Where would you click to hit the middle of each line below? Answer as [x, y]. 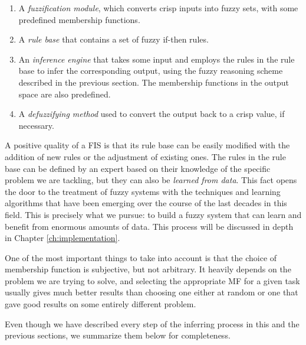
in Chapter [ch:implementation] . [62, 238]
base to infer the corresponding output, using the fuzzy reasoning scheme [151, 71]
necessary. [36, 125]
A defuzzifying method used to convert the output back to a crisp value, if [152, 114]
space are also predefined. [65, 94]
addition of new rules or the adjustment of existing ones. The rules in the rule [145, 156]
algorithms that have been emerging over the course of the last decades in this [146, 203]
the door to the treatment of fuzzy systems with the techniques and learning [143, 191]
